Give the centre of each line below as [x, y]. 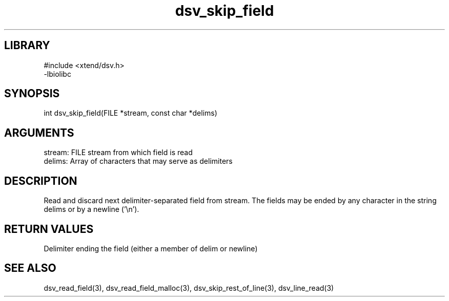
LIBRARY [27, 46]
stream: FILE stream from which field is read [118, 153]
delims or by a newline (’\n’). [91, 209]
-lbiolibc [57, 74]
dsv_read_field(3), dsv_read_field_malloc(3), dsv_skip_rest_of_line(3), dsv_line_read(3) [189, 288]
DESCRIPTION [41, 181]
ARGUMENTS [39, 133]
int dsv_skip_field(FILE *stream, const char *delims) [130, 113]
